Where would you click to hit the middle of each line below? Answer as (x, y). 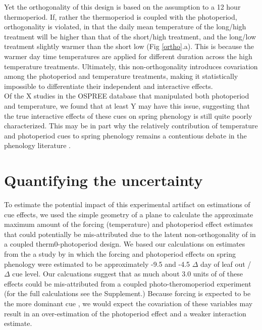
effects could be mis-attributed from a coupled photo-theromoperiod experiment (128, 283)
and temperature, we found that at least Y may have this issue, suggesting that (127, 105)
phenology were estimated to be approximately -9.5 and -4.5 (97, 264)
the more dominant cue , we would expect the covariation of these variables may (128, 303)
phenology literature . (37, 145)
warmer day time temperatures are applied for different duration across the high (128, 56)
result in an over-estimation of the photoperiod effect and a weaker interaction (125, 313)
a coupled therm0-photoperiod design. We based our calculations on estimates (125, 244)
